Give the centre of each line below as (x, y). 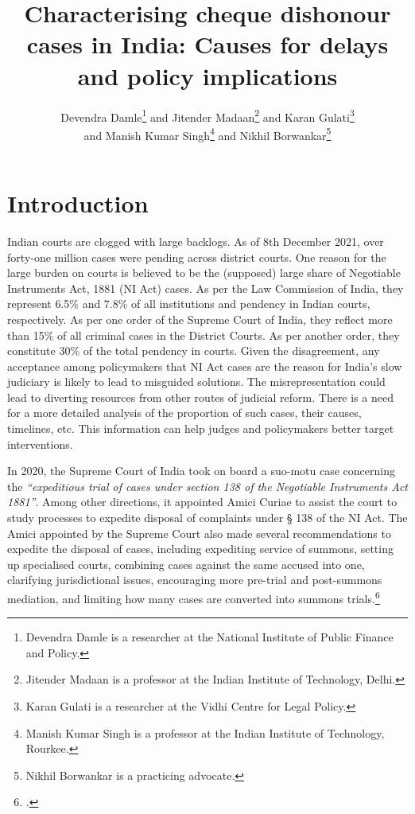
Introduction (78, 203)
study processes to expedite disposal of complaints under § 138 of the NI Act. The (207, 518)
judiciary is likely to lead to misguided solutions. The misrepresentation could (196, 382)
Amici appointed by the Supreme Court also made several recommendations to (199, 533)
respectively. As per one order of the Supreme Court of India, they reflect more (200, 319)
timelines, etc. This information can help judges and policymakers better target (201, 428)
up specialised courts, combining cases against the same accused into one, (186, 564)
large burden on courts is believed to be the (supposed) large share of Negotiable (204, 273)
